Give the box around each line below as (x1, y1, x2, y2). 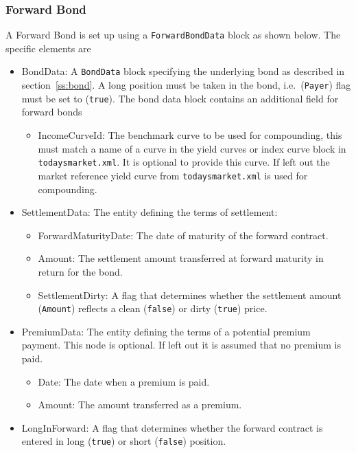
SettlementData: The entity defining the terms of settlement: (21, 205, 278, 219)
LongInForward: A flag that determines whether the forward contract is (21, 420, 323, 434)
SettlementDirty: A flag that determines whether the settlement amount (38, 287, 342, 302)
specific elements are (5, 41, 91, 55)
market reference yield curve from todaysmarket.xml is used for (38, 168, 308, 182)
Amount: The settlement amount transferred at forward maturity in (38, 251, 324, 265)
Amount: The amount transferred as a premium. (38, 397, 242, 412)
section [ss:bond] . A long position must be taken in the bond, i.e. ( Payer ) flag (21, 78, 351, 92)
